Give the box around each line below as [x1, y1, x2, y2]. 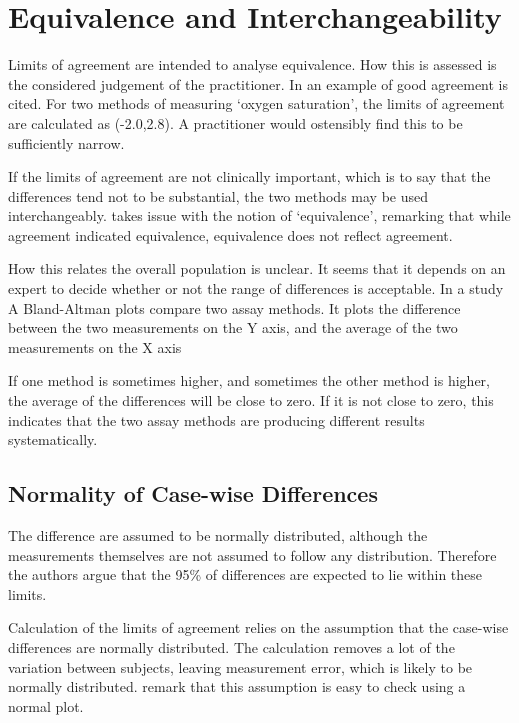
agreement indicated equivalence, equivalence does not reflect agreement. [8, 224, 453, 245]
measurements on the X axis [8, 336, 182, 357]
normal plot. [8, 695, 84, 716]
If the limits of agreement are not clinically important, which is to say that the [8, 166, 491, 187]
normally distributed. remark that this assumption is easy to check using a [8, 676, 466, 697]
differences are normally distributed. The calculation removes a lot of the [8, 636, 455, 657]
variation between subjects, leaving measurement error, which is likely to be [8, 656, 473, 677]
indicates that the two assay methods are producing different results [8, 409, 425, 430]
